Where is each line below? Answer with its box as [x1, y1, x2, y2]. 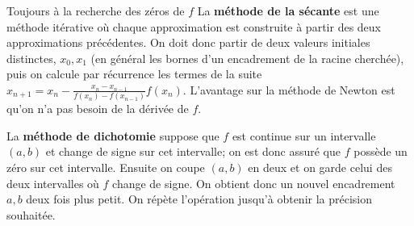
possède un [353, 143, 408, 160]
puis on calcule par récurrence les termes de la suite [6, 65, 262, 82]
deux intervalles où [6, 174, 99, 191]
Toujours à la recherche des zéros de [6, 2, 185, 19]
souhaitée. [6, 206, 56, 223]
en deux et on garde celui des [248, 159, 392, 176]
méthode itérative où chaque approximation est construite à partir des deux [6, 18, 381, 35]
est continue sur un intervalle [232, 127, 376, 144]
